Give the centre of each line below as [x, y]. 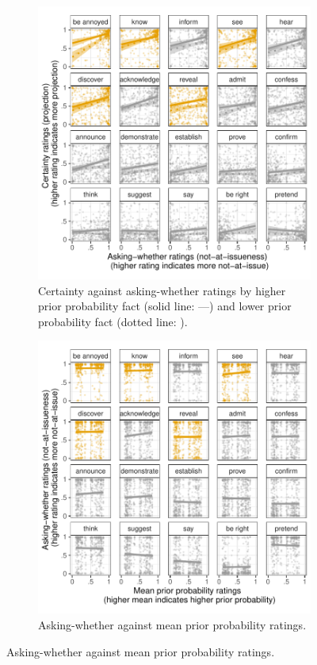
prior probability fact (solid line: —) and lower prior [165, 306]
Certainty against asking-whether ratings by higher [162, 290]
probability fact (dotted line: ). [113, 321]
